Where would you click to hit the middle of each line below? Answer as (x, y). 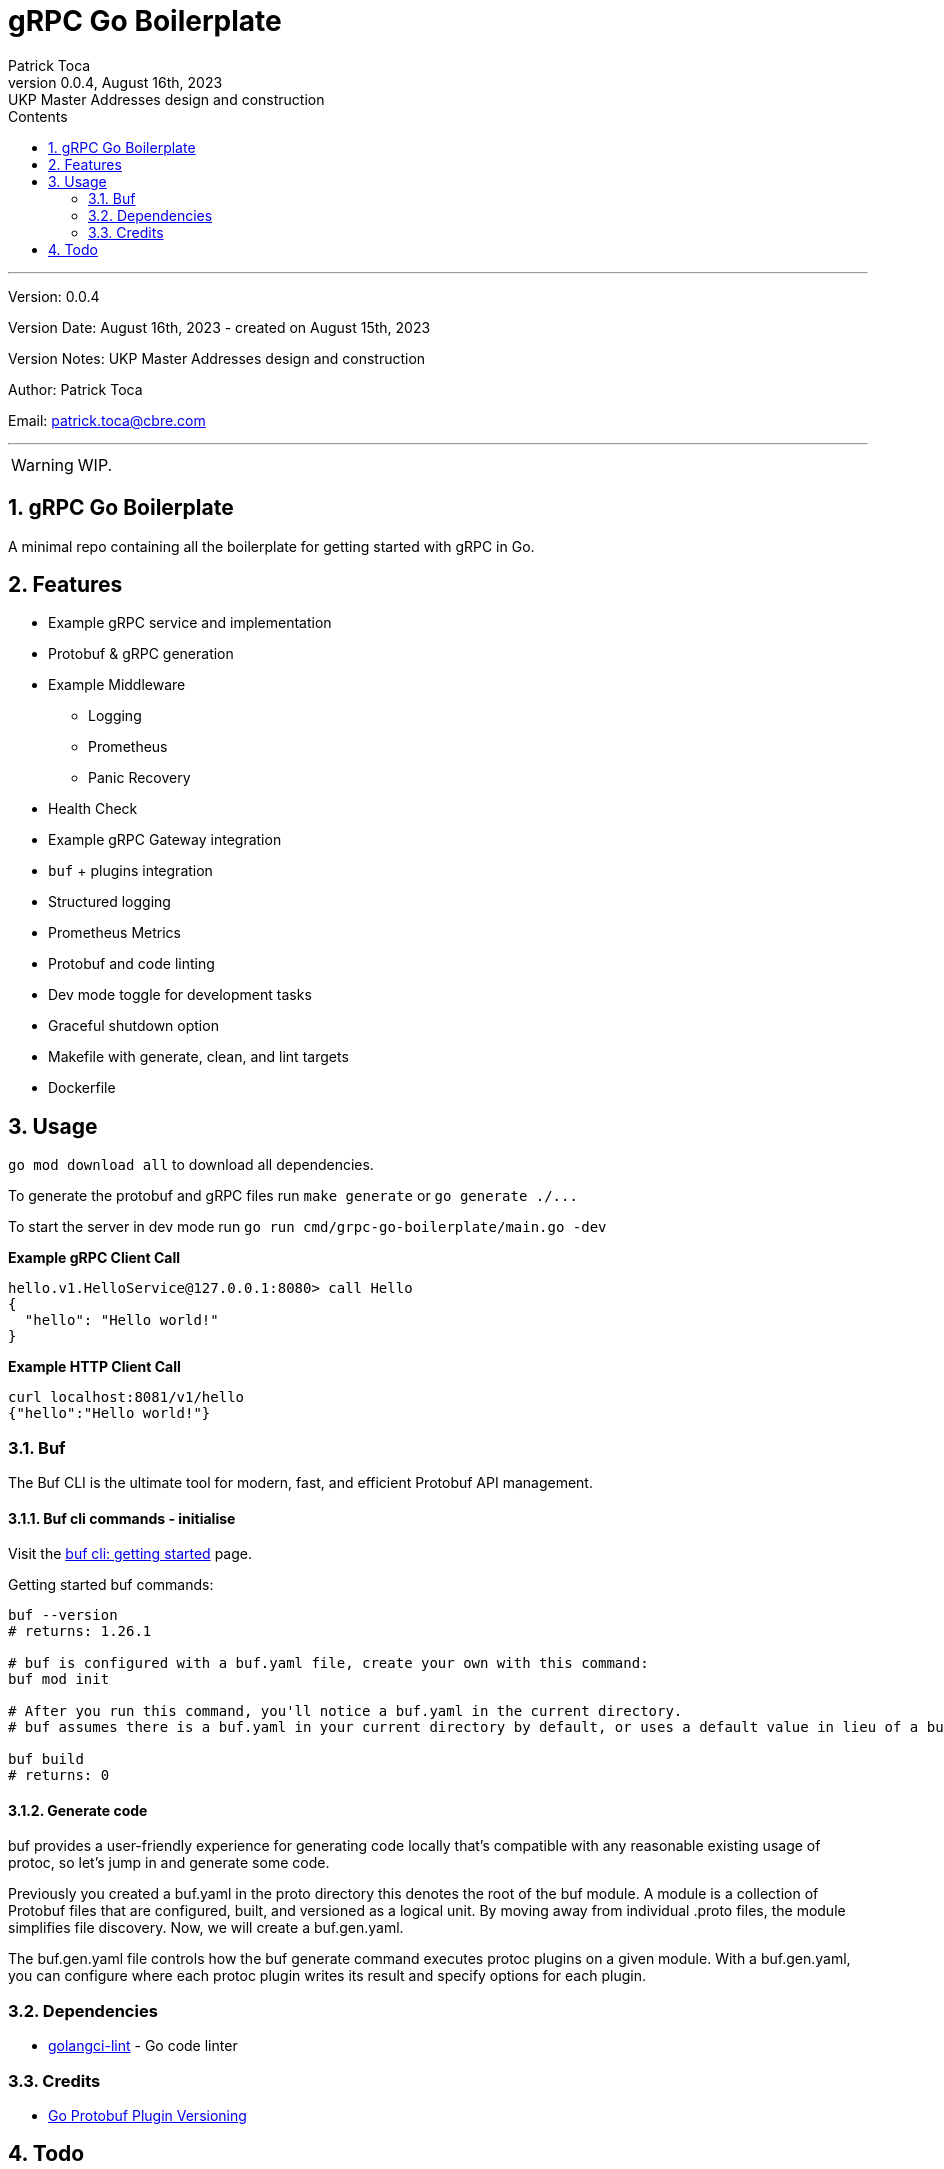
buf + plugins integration (130, 871)
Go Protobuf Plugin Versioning (147, 2115)
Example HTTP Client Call (94, 1367)
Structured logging (109, 902)
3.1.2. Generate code (78, 1810)
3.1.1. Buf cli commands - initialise (122, 1518)
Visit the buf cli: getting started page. (130, 1554)
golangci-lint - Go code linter (143, 2046)
